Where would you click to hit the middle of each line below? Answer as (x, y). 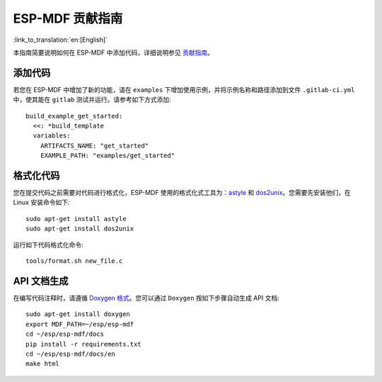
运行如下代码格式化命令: (48, 245)
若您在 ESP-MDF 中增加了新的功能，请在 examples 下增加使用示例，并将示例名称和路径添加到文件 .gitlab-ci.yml (184, 89)
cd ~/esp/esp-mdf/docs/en (71, 354)
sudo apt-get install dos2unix (80, 229)
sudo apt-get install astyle (76, 219)
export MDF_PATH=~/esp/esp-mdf (80, 324)
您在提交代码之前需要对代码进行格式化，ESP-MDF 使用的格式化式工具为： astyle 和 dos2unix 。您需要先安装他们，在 (182, 193)
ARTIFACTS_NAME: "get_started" (94, 146)
